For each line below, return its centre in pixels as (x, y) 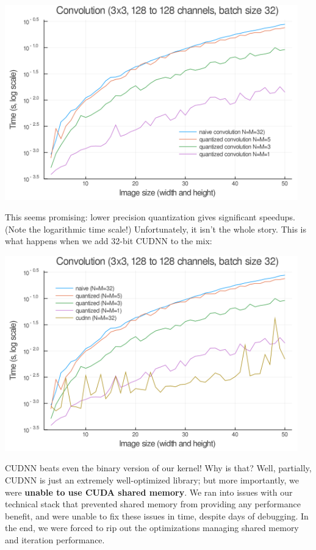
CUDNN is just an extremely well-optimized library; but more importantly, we (152, 479)
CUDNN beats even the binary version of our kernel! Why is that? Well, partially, (158, 468)
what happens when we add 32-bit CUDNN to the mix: (109, 241)
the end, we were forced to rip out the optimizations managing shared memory (152, 528)
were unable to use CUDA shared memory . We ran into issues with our (149, 492)
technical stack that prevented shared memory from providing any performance (153, 504)
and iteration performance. (55, 539)
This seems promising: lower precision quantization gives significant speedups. (150, 217)
